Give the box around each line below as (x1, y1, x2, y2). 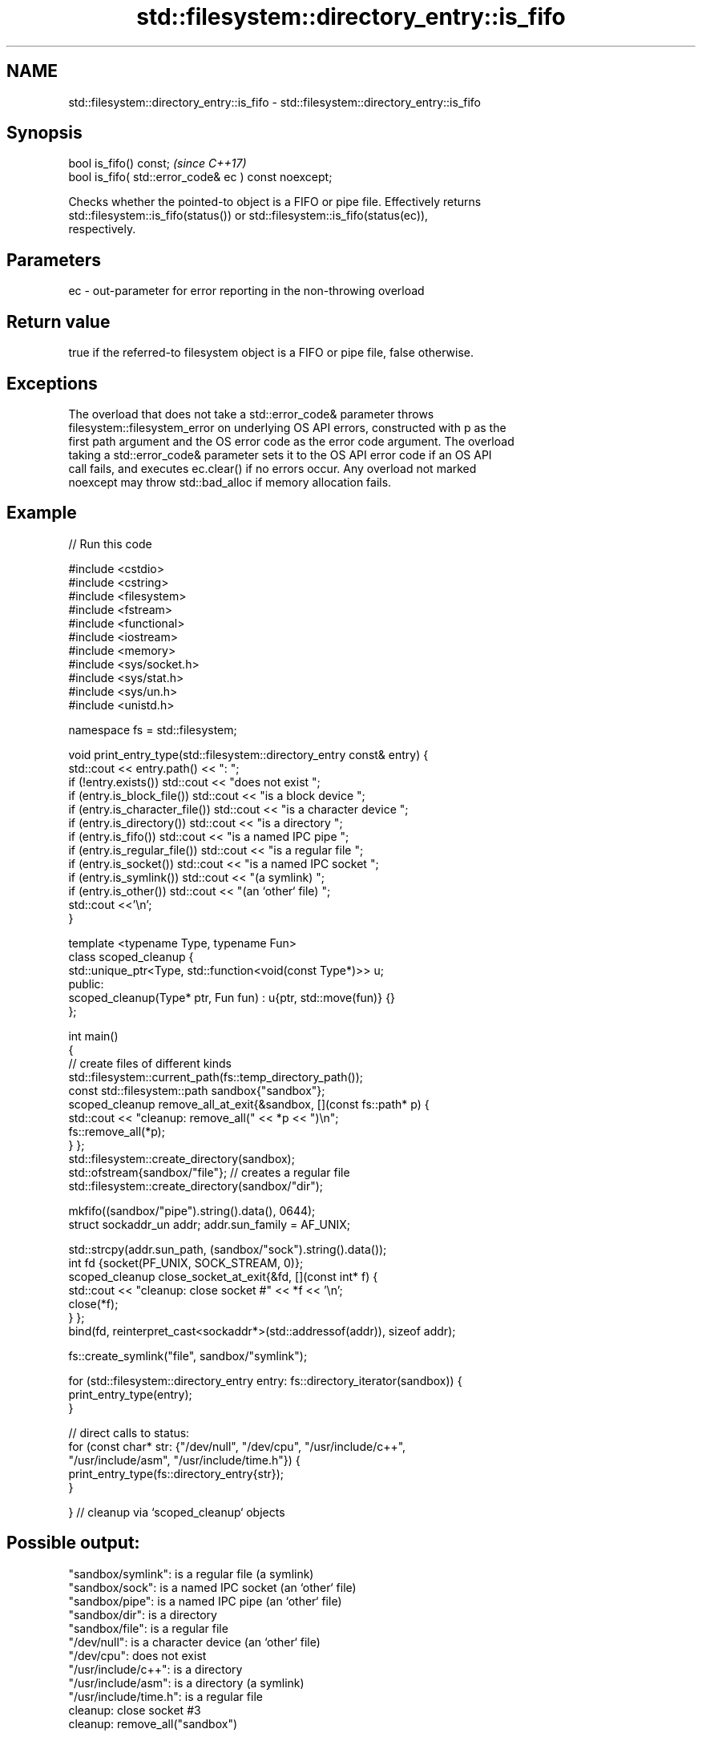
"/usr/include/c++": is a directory (68, 1662, 243, 1676)
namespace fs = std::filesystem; (68, 722, 237, 737)
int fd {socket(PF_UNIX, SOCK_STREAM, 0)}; (68, 1255, 304, 1270)
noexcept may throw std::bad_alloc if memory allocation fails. (68, 475, 392, 489)
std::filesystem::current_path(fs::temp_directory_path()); (68, 1069, 364, 1084)
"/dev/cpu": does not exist (68, 1648, 207, 1662)
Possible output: (6, 1533, 140, 1553)
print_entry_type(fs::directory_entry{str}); (68, 1466, 284, 1480)
